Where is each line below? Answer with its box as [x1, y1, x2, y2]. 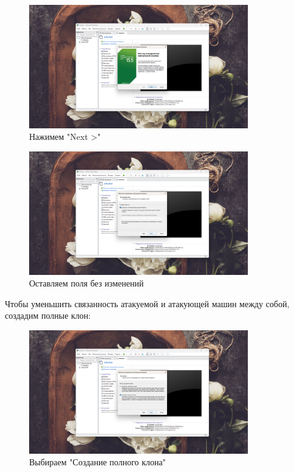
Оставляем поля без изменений [29, 277, 144, 290]
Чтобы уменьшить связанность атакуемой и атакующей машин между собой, [5, 297, 290, 310]
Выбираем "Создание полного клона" [29, 456, 166, 468]
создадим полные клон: [5, 309, 91, 322]
